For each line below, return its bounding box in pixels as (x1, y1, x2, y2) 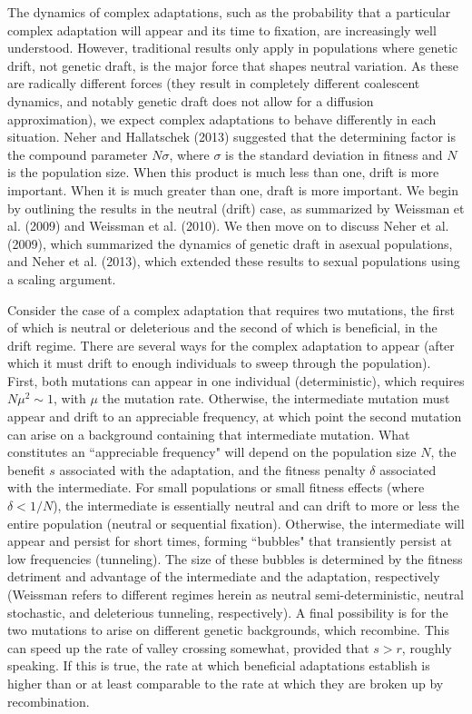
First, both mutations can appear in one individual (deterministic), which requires (7, 371, 465, 390)
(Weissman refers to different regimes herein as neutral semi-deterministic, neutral (7, 585, 464, 603)
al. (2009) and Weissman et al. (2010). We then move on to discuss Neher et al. (7, 216, 449, 235)
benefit (7, 460, 45, 479)
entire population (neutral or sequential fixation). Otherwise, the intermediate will (7, 513, 465, 532)
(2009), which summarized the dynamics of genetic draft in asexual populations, (7, 233, 453, 253)
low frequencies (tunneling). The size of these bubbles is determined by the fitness (7, 549, 463, 568)
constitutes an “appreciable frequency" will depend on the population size (7, 442, 417, 461)
